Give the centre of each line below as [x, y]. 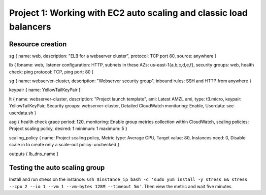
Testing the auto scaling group [57, 168]
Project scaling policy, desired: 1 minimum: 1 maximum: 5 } [68, 129]
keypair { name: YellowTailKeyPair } [45, 90]
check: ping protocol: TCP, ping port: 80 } [51, 72]
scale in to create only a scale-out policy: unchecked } [64, 145]
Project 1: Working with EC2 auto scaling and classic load [129, 13]
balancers [30, 27]
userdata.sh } [23, 113]
